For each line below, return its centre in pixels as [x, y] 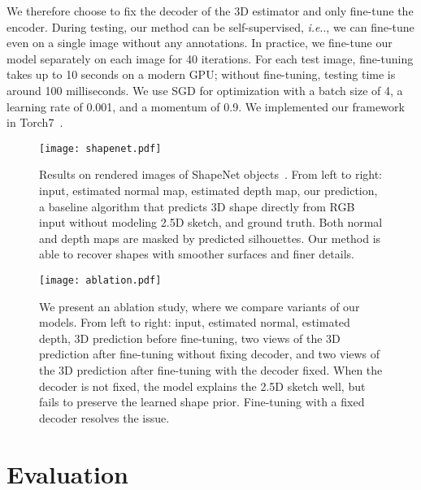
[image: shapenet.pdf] [100, 148]
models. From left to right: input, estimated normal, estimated [195, 322]
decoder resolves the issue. [104, 417]
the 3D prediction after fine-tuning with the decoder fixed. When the [211, 370]
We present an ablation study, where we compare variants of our [200, 306]
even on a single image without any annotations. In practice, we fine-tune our [200, 43]
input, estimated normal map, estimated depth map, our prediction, [208, 190]
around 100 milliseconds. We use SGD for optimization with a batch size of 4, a [205, 90]
